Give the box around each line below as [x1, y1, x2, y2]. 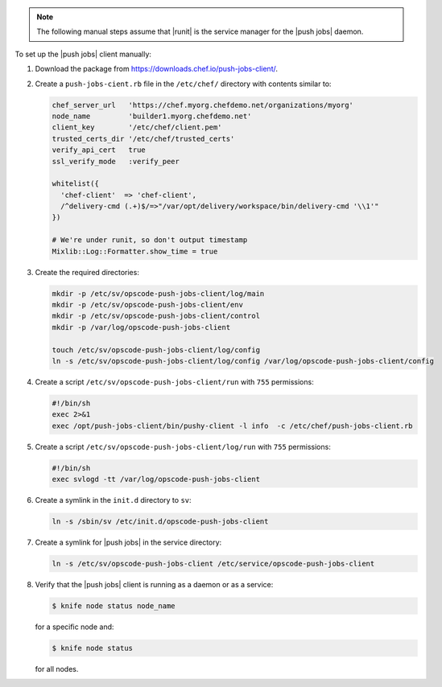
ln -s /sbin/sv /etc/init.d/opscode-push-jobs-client [52, 517, 269, 526]
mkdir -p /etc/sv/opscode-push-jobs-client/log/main [52, 289, 265, 298]
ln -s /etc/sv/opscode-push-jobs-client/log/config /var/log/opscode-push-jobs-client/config [52, 356, 435, 365]
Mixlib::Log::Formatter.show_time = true [52, 246, 218, 256]
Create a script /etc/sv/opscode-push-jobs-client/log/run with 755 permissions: [35, 442, 332, 451]
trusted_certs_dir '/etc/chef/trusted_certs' [52, 134, 235, 143]
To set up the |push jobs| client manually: [14, 49, 152, 59]
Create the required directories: [35, 267, 140, 277]
